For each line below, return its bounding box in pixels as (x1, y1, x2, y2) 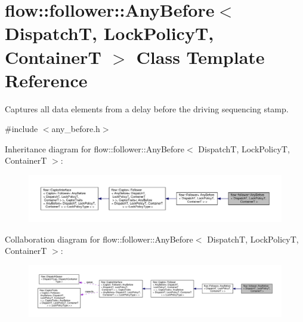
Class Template (136, 44, 265, 69)
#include (5, 122, 38, 135)
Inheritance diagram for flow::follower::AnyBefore (5, 142, 185, 155)
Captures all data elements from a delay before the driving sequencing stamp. (5, 102, 289, 115)
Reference (5, 68, 88, 92)
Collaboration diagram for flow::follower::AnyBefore (5, 232, 193, 245)
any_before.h (51, 122, 100, 135)
